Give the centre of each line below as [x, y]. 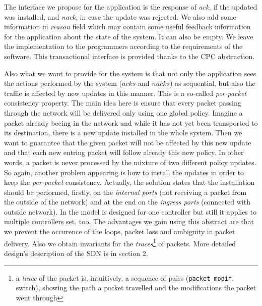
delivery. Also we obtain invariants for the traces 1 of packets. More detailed [120, 242]
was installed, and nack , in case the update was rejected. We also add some [120, 16]
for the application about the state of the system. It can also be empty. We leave [129, 36]
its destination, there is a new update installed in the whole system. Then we [123, 133]
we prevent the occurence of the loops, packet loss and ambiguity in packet [120, 232]
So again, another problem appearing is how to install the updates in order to [124, 172]
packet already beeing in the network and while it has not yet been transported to [131, 122]
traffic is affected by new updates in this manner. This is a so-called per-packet [125, 93]
